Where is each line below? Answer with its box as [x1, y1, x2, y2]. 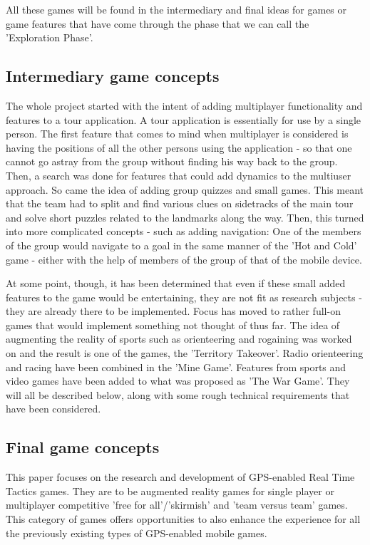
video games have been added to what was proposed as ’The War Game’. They [6, 373, 350, 388]
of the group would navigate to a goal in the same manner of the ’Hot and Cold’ [6, 237, 357, 252]
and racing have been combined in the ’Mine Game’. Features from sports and [6, 359, 346, 374]
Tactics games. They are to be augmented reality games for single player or [6, 483, 334, 498]
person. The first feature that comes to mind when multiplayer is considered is [6, 126, 349, 141]
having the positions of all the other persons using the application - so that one [6, 140, 352, 155]
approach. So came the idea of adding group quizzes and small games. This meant [6, 182, 364, 197]
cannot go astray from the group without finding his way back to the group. [6, 154, 338, 169]
